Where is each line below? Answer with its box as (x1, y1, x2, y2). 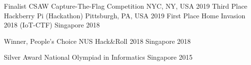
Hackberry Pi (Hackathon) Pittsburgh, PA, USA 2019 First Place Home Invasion (4, 10, 246, 20)
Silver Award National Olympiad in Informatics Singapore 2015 (4, 52, 193, 62)
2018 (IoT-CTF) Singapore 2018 (4, 20, 100, 30)
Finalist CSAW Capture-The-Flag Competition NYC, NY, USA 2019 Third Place (4, 1, 248, 11)
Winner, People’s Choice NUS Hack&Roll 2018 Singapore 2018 (4, 36, 191, 46)
